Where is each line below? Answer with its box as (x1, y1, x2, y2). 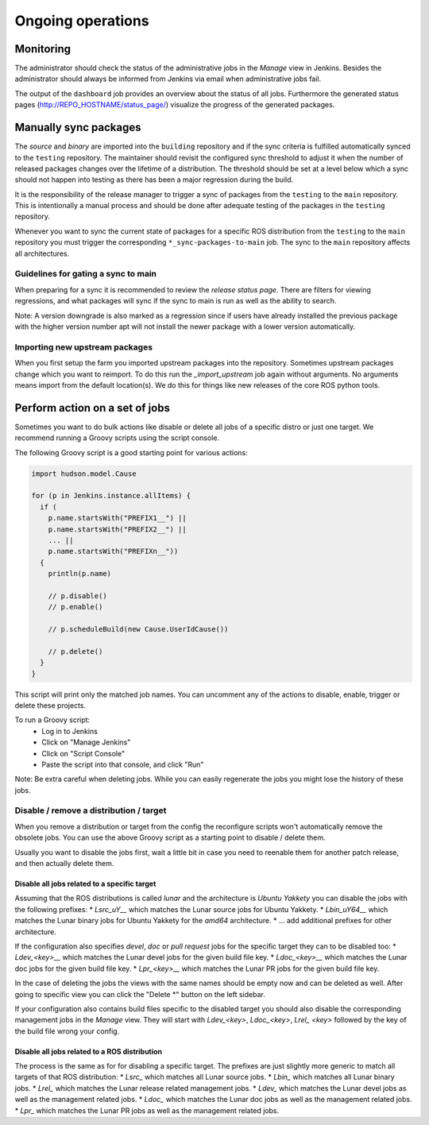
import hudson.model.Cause (31, 469, 137, 478)
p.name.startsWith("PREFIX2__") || (48, 524, 187, 534)
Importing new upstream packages (14, 342, 153, 353)
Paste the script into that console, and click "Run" (41, 760, 204, 769)
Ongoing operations (14, 12, 150, 29)
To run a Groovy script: (14, 715, 91, 725)
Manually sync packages (14, 121, 142, 134)
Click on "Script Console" (41, 748, 126, 758)
